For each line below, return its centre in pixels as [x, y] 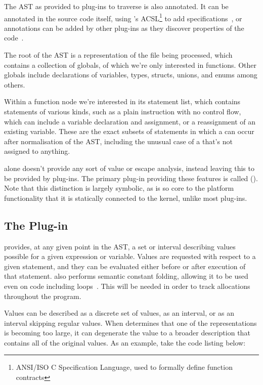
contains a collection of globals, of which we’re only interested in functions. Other [130, 65]
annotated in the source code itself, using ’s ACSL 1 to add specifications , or [123, 17]
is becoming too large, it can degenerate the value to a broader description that [127, 333]
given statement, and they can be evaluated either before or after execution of [125, 266]
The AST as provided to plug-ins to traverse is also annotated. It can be [116, 6]
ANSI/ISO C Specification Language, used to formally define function [124, 367]
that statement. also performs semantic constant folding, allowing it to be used [126, 276]
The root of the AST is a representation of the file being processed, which [118, 55]
